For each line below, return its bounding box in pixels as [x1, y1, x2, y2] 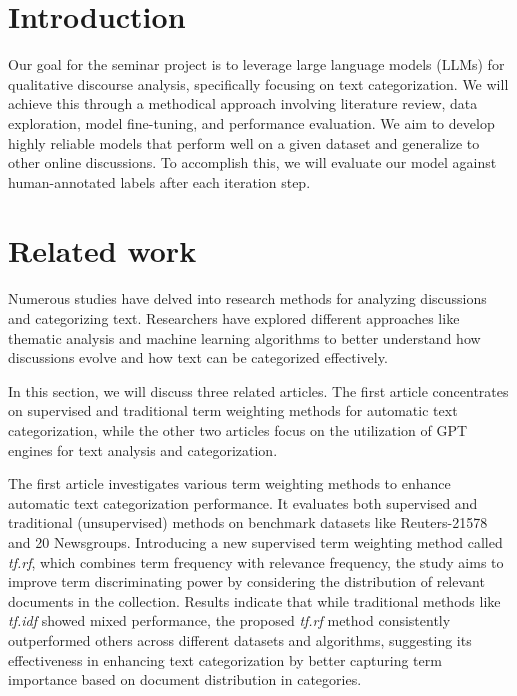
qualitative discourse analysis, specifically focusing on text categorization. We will [8, 73, 509, 94]
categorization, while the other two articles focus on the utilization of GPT [8, 419, 468, 440]
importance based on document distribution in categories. [8, 669, 362, 690]
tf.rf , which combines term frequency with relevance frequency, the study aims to [8, 551, 504, 572]
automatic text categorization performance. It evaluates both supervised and [8, 492, 478, 513]
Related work [8, 230, 197, 271]
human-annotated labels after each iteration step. [8, 171, 311, 192]
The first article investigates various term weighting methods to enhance [8, 473, 451, 494]
